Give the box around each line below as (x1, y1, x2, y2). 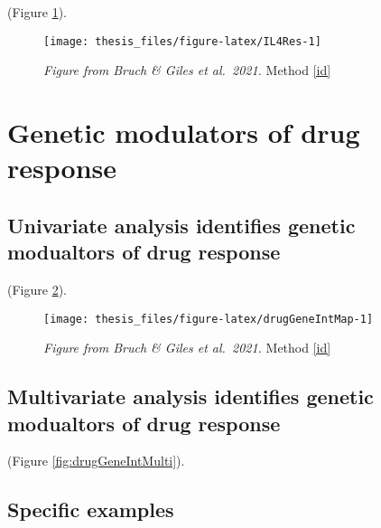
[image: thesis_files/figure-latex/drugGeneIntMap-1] (43, 312, 374, 325)
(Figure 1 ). (7, 3, 67, 21)
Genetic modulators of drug (7, 114, 360, 151)
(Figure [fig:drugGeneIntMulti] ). (7, 451, 185, 470)
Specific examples (7, 495, 174, 523)
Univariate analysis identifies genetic (7, 211, 356, 239)
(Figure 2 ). (7, 280, 67, 298)
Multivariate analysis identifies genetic (7, 382, 374, 410)
